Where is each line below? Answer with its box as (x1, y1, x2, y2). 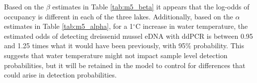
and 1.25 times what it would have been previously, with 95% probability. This (4, 40, 244, 51)
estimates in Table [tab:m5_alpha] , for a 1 (4, 21, 133, 31)
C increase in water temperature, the (135, 21, 248, 31)
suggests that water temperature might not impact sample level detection (4, 50, 228, 60)
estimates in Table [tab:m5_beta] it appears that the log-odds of (52, 1, 250, 11)
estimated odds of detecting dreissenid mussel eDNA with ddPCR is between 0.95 (4, 30, 253, 41)
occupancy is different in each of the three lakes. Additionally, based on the (4, 11, 233, 21)
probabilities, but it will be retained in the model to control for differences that (4, 60, 246, 70)
